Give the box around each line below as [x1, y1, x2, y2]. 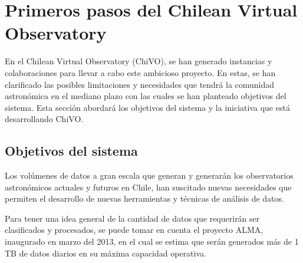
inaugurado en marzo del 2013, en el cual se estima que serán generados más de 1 [5, 235, 299, 248]
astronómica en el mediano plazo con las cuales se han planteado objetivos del [5, 90, 286, 102]
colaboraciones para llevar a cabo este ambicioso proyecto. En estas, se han [5, 66, 276, 78]
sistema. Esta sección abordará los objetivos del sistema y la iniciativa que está [5, 101, 290, 113]
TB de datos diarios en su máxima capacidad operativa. [5, 246, 206, 259]
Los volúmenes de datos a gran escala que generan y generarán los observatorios [5, 169, 294, 182]
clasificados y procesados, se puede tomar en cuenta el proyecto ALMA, [5, 223, 264, 236]
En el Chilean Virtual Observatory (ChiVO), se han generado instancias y [5, 55, 272, 67]
